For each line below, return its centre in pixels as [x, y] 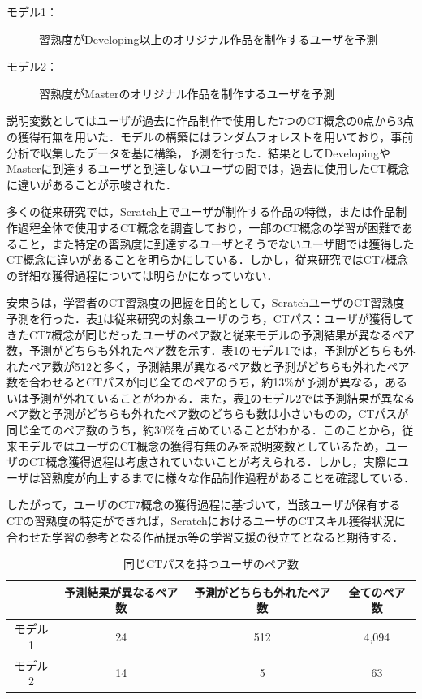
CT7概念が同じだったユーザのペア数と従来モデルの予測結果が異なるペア [222, 334]
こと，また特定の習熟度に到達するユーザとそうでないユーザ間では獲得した [216, 243]
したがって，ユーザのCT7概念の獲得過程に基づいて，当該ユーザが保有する [204, 505]
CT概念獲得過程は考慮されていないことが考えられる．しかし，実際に [213, 462]
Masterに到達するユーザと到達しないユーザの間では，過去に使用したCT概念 [208, 168]
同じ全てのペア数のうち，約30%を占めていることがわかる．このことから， [205, 430]
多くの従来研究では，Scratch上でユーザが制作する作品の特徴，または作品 [201, 211]
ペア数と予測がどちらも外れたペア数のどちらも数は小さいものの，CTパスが [208, 414]
